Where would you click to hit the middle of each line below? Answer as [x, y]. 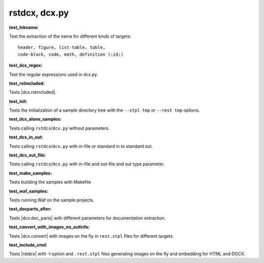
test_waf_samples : [29, 191]
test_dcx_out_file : [27, 155]
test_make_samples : [31, 173]
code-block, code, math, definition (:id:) [71, 54]
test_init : [18, 101]
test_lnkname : [24, 27]
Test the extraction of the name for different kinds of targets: [70, 36]
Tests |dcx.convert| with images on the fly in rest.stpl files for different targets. [91, 236]
